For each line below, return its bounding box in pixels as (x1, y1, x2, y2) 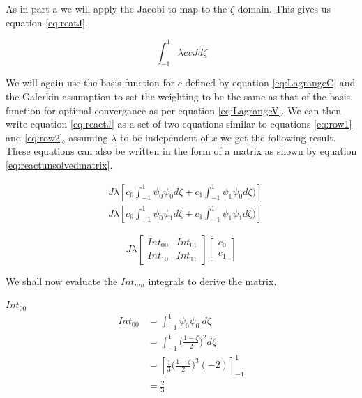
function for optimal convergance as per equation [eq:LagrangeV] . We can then (6, 102, 342, 117)
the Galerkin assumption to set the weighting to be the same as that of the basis (6, 89, 351, 104)
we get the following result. (220, 130, 336, 144)
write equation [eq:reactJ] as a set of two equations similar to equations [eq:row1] (6, 116, 352, 131)
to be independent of (119, 130, 209, 144)
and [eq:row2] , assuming (6, 130, 108, 144)
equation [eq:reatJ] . (6, 15, 88, 29)
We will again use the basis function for (6, 75, 175, 90)
